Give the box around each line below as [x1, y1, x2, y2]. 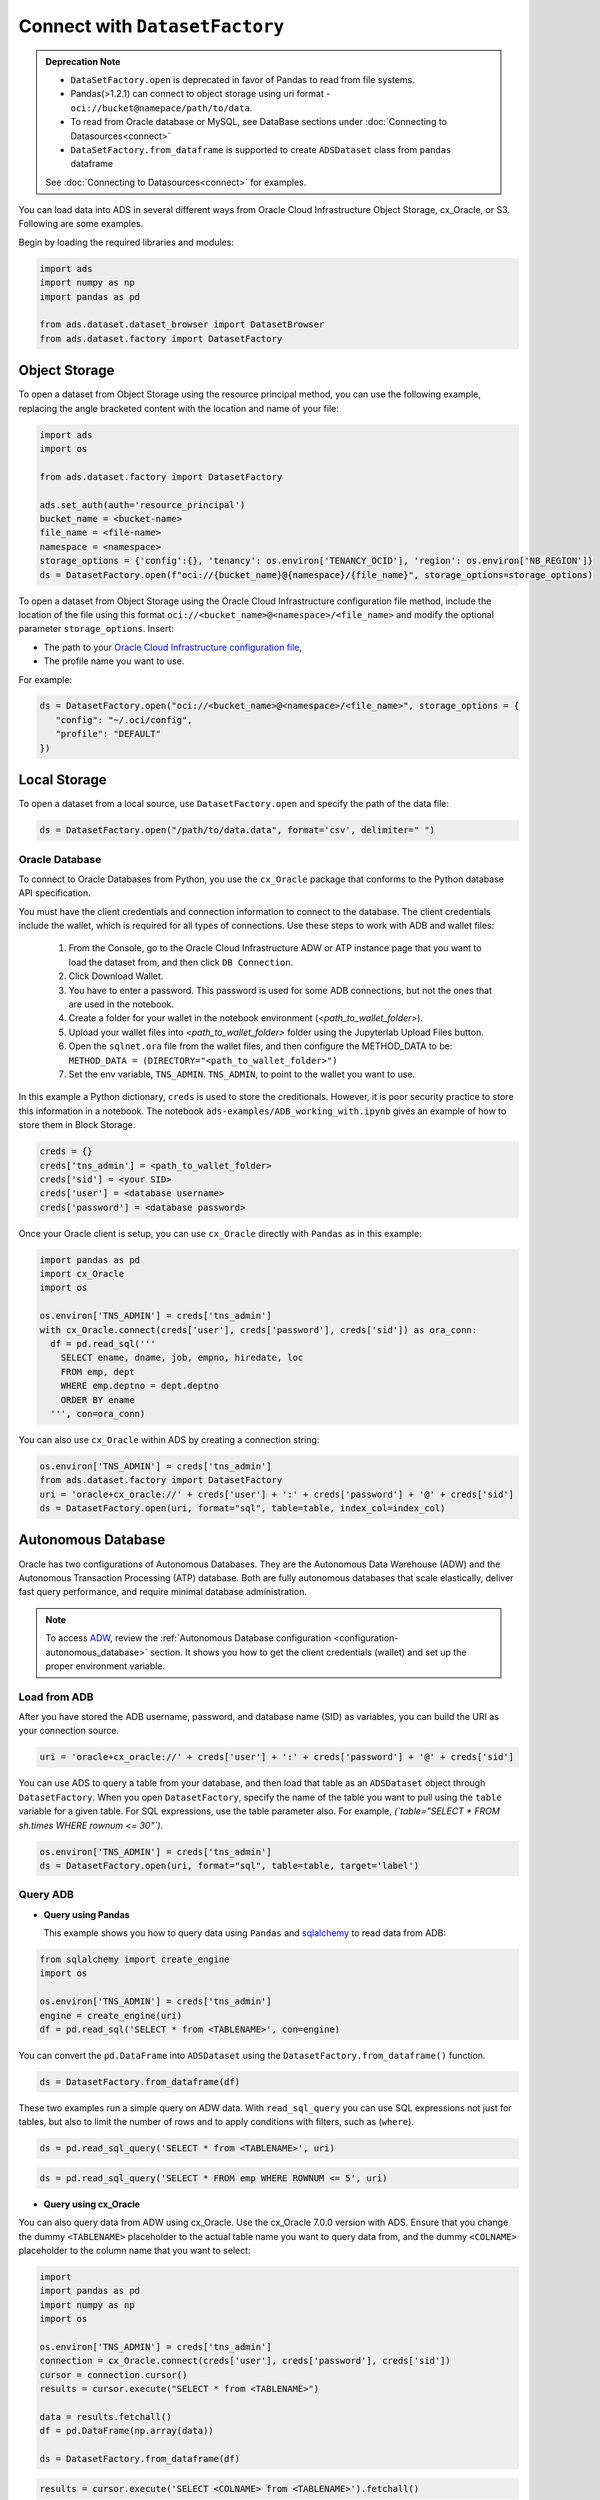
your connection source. [18, 1725, 120, 1737]
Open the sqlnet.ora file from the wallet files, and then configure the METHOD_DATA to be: [68, 1040, 453, 1052]
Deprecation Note [45, 55, 121, 67]
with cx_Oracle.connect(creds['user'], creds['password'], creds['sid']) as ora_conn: [39, 1324, 478, 1335]
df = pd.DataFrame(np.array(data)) [39, 2425, 214, 2437]
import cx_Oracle [39, 1268, 125, 1280]
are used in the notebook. [68, 998, 175, 1010]
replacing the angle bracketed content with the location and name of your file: [18, 402, 340, 414]
